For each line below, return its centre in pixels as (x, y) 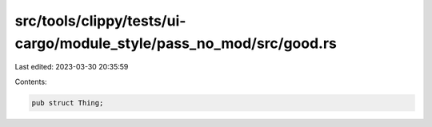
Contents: (31, 81)
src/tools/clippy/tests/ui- (100, 21)
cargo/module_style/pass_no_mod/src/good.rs (176, 43)
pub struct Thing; (68, 103)
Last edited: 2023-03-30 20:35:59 (72, 67)
